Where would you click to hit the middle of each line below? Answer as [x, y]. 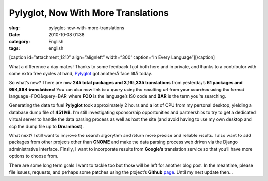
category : [20, 42]
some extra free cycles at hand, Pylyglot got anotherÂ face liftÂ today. [81, 73]
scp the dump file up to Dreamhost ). [47, 126]
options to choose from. [34, 156]
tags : [15, 48]
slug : [14, 28]
